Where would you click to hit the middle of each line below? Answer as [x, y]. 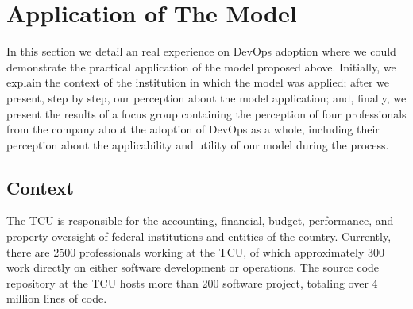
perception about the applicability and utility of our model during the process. [198, 144]
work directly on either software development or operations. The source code [193, 267]
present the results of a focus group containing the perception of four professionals [206, 113]
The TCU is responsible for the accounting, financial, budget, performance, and [200, 220]
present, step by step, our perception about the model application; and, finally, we [206, 97]
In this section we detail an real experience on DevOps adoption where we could [201, 51]
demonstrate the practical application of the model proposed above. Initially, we [201, 66]
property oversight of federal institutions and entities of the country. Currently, [199, 236]
